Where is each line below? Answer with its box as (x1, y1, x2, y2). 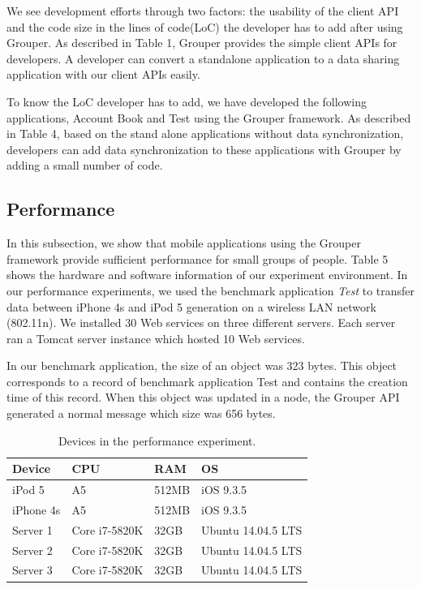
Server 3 (12, 561, 53, 578)
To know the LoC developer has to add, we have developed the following (6, 92, 367, 110)
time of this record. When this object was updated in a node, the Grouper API (6, 389, 400, 406)
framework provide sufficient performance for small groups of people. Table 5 (6, 250, 389, 267)
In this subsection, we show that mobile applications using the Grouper (6, 234, 361, 252)
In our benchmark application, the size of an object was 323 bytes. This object (6, 357, 397, 374)
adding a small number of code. (6, 157, 163, 174)
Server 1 (12, 521, 53, 538)
